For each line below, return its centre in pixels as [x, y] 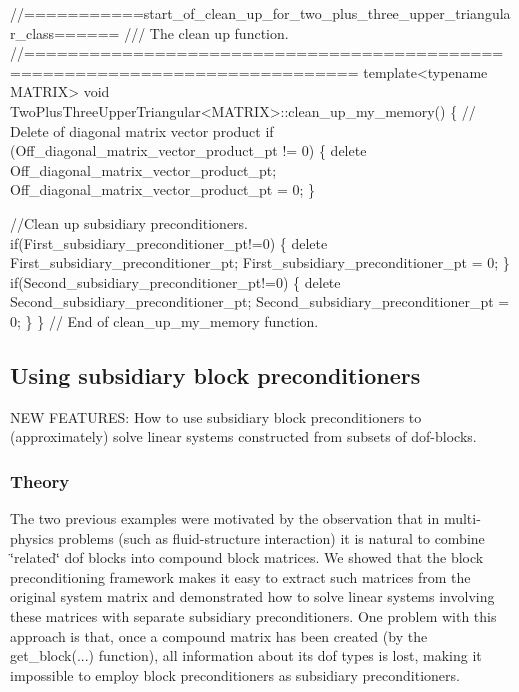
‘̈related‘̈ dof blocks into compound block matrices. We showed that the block [247, 557]
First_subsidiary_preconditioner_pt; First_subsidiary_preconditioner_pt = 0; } [260, 262]
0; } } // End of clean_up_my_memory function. [164, 320]
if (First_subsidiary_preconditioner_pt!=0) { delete [169, 242]
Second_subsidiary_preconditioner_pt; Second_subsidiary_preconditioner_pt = [260, 301]
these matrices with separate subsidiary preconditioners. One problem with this [253, 616]
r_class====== [65, 32]
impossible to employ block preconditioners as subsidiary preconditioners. [235, 674]
